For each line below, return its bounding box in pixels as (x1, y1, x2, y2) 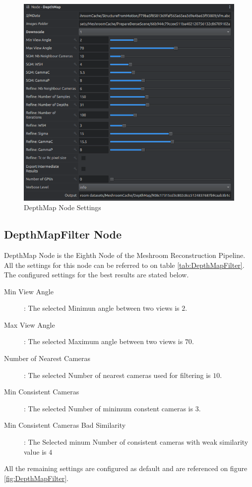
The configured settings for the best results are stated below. (4, 269, 189, 280)
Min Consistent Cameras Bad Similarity (4, 420, 126, 430)
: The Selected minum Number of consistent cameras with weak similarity (24, 437, 249, 447)
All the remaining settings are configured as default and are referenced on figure (4, 463, 248, 474)
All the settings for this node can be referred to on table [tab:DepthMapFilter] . (4, 259, 245, 270)
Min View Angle (4, 286, 54, 296)
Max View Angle (4, 319, 55, 330)
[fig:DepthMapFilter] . (4, 473, 68, 483)
